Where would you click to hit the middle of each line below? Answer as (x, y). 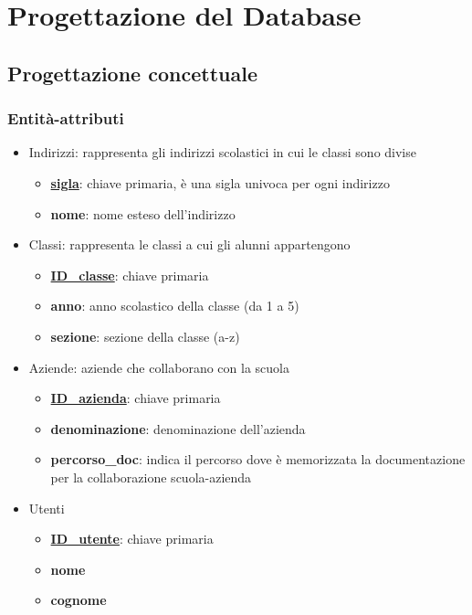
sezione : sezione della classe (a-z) (145, 336)
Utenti (47, 508)
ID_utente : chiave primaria (132, 539)
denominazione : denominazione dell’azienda (178, 428)
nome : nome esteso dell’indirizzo (143, 213)
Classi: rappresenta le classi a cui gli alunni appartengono (189, 244)
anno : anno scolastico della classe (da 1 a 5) (175, 306)
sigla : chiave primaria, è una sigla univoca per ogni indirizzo (220, 182)
